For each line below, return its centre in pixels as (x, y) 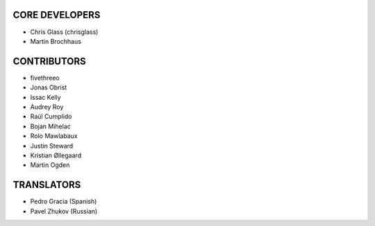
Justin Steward (52, 146)
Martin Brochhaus (56, 41)
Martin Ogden (50, 165)
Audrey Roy (47, 107)
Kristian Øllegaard (56, 155)
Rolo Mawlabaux (54, 136)
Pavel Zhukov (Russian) (64, 211)
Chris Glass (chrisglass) (64, 32)
